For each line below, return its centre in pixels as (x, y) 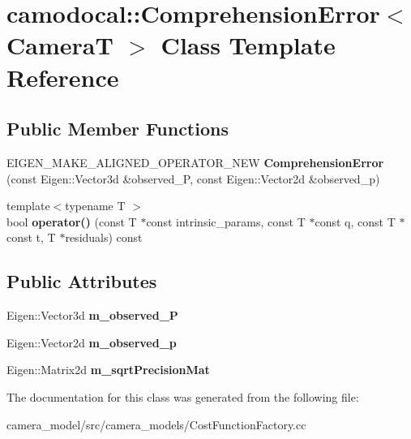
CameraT (60, 45)
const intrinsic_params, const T (226, 221)
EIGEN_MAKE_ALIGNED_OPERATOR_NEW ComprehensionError (195, 162)
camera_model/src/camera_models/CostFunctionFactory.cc (156, 424)
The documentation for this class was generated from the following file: (183, 396)
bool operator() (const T (72, 221)
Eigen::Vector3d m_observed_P (92, 315)
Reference (63, 77)
